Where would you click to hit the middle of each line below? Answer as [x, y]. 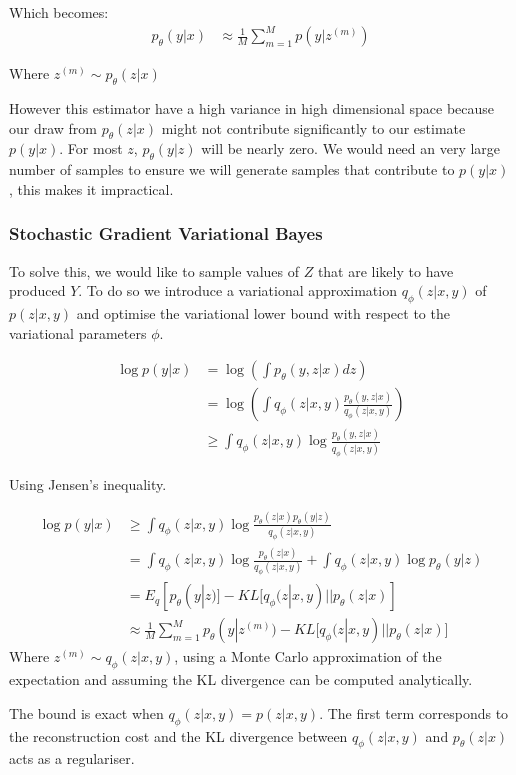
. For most [91, 148]
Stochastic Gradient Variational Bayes [166, 233]
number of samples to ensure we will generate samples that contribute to [232, 169]
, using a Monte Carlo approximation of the [308, 656]
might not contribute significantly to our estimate [313, 127]
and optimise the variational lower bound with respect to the [263, 312]
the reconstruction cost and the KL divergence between [178, 735]
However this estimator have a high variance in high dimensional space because [252, 107]
